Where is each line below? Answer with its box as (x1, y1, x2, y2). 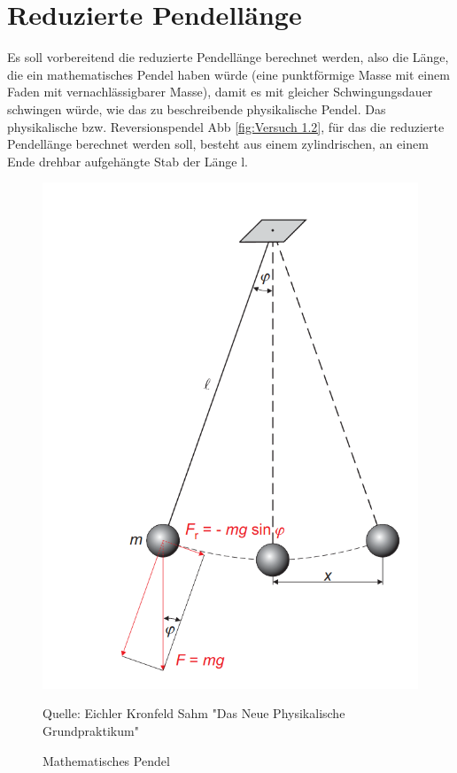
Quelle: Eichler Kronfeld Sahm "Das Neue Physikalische (43, 704, 345, 723)
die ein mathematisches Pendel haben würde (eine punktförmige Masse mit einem (7, 65, 450, 83)
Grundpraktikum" (43, 722, 139, 739)
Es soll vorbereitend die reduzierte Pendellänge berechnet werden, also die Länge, (7, 48, 449, 66)
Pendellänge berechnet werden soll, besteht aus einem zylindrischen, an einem (7, 135, 429, 153)
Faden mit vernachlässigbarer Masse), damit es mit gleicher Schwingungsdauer (7, 82, 433, 101)
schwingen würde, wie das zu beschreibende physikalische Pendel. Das (7, 99, 386, 118)
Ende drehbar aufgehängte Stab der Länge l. (7, 151, 248, 170)
